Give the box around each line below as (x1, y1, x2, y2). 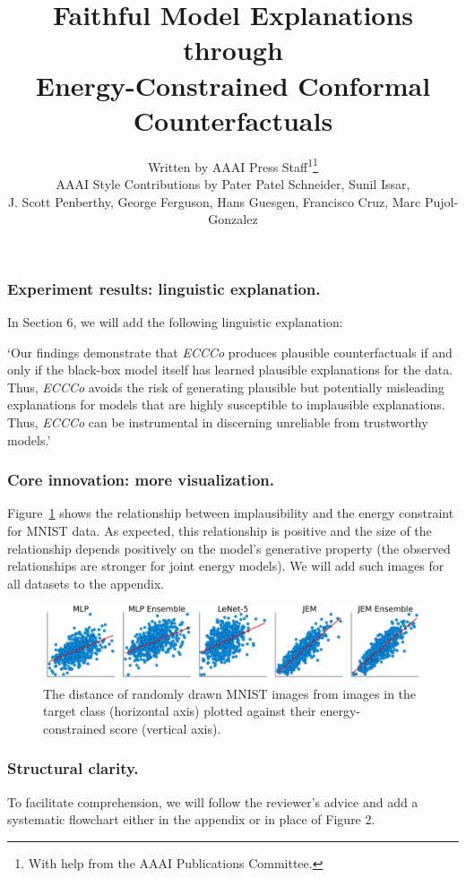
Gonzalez (208, 210, 258, 228)
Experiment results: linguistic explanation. (7, 277, 321, 299)
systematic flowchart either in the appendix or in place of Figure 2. (7, 810, 375, 829)
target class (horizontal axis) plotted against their (43, 702, 316, 720)
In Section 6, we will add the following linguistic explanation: (7, 313, 343, 331)
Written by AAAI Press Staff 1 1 (148, 154, 318, 176)
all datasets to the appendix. (7, 573, 165, 592)
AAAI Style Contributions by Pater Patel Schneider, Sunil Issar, (56, 174, 410, 193)
